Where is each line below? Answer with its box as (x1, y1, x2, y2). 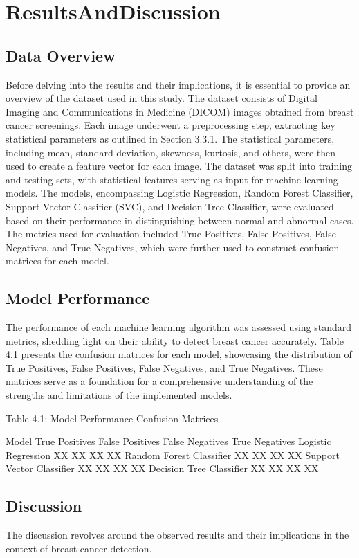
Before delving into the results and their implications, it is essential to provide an (6, 77, 351, 91)
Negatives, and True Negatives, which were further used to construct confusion (6, 240, 340, 254)
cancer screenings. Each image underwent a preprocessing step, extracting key (6, 118, 335, 132)
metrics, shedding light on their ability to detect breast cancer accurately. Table (6, 333, 344, 348)
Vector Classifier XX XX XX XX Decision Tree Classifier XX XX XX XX (6, 461, 319, 476)
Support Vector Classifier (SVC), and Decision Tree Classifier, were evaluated (6, 199, 334, 213)
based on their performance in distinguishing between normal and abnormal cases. (6, 213, 354, 227)
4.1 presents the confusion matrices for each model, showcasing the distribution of (6, 347, 352, 361)
